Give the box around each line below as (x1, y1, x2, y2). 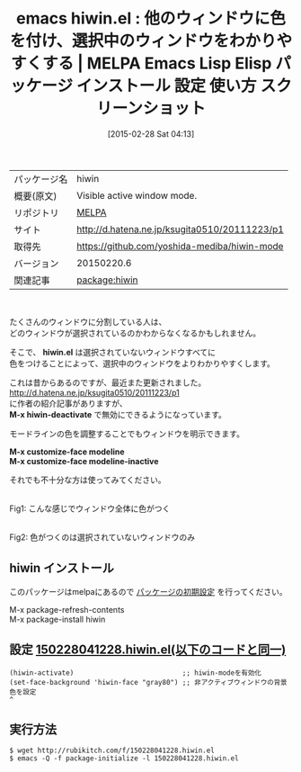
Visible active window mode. (75, 189, 198, 202)
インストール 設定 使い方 (75, 76, 258, 96)
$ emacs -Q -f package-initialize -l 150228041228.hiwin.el (9, 754, 240, 763)
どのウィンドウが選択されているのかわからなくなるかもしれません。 (9, 328, 261, 338)
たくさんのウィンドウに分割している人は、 (9, 316, 167, 327)
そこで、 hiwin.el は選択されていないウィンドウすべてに (9, 346, 217, 357)
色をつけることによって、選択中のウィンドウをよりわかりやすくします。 (9, 357, 276, 369)
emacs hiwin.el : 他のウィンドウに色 (16, 8, 286, 29)
